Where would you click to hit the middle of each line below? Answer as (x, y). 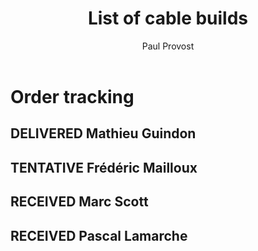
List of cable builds (168, 18)
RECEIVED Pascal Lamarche (99, 235)
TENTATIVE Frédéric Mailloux (104, 167)
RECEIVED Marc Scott (79, 202)
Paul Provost (168, 46)
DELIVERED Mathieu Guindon (103, 133)
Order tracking (72, 96)
